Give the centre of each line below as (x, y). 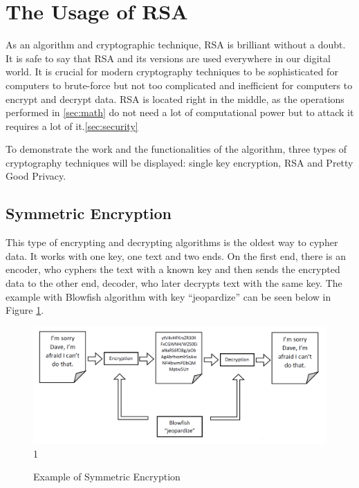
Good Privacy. (36, 176)
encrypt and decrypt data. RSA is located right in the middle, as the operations (175, 98)
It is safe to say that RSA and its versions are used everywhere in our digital (168, 58)
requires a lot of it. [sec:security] (72, 125)
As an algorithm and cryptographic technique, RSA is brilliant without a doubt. (176, 45)
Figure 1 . (25, 310)
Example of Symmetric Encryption (107, 477)
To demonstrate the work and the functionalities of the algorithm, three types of (176, 149)
